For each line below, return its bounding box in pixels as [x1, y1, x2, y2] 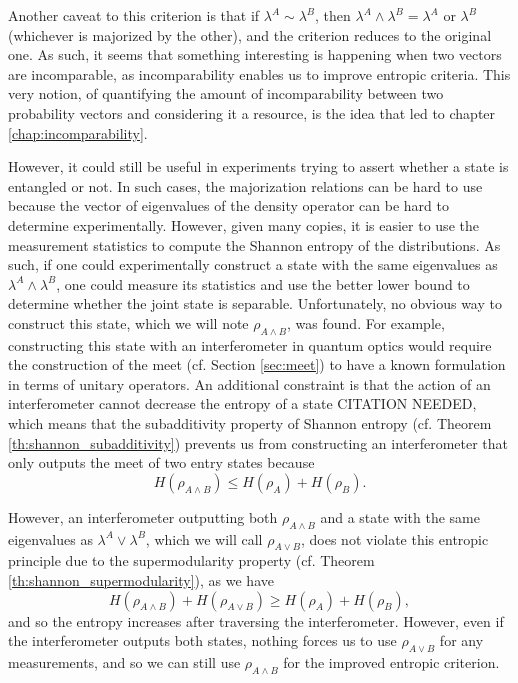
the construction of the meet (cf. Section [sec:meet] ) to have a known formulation [8, 354, 506, 375]
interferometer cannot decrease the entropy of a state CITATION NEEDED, [8, 393, 477, 414]
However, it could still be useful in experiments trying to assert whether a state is [8, 156, 509, 177]
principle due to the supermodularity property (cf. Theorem [8, 550, 375, 571]
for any [439, 630, 484, 651]
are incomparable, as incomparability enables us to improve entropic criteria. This [8, 63, 511, 84]
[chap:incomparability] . [8, 122, 148, 143]
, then [315, 5, 351, 25]
